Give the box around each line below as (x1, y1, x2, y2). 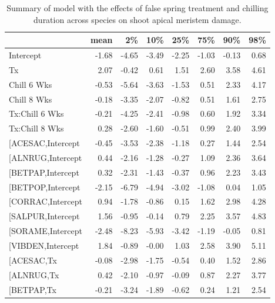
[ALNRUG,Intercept (9, 151, 82, 163)
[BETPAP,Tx (9, 283, 56, 295)
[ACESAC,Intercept (9, 137, 80, 149)
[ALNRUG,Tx (9, 268, 59, 281)
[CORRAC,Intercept (9, 195, 82, 208)
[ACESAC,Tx (9, 253, 57, 266)
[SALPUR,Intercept (9, 210, 80, 222)
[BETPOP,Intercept (9, 180, 81, 193)
